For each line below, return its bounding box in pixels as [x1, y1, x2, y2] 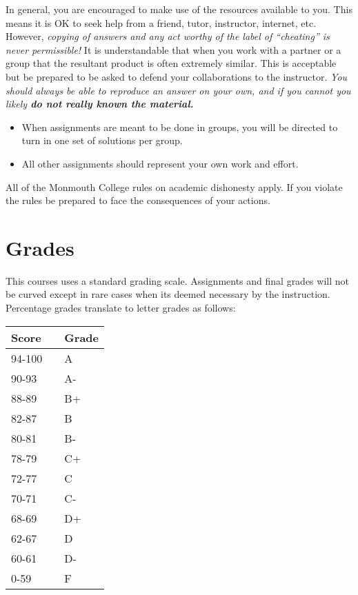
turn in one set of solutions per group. [21, 133, 183, 148]
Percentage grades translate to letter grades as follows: [6, 301, 236, 315]
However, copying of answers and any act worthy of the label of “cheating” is [6, 29, 330, 43]
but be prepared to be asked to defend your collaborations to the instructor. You [6, 69, 348, 83]
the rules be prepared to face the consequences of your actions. [6, 193, 270, 208]
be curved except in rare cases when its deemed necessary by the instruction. [6, 287, 330, 301]
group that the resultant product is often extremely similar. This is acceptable [6, 56, 337, 70]
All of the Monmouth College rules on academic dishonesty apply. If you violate [6, 179, 343, 194]
